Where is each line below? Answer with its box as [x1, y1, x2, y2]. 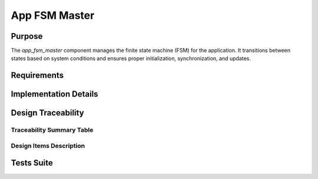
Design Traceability [11, 108, 85, 118]
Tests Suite [11, 158, 53, 168]
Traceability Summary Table [11, 126, 94, 134]
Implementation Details [11, 89, 98, 100]
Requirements [11, 71, 64, 81]
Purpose [11, 31, 43, 41]
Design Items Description [11, 141, 85, 150]
